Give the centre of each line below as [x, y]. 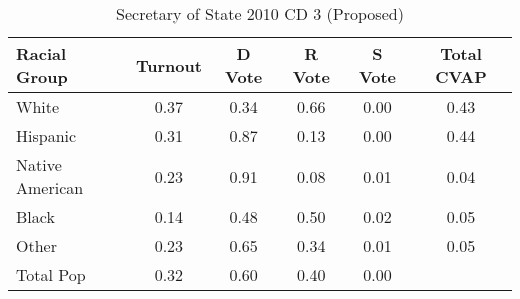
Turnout [168, 65]
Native [39, 164]
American [50, 187]
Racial [41, 53]
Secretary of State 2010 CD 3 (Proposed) [260, 13]
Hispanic [46, 135]
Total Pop [51, 274]
